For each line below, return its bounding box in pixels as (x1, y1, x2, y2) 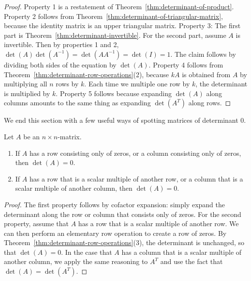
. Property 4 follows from (148, 59, 223, 69)
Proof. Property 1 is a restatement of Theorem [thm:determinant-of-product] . (4, 1, 234, 11)
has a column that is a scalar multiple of (121, 247, 242, 257)
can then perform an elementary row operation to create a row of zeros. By (4, 228, 227, 238)
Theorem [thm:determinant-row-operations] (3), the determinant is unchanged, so (4, 237, 245, 248)
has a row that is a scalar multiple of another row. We (78, 218, 239, 229)
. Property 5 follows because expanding (56, 88, 172, 98)
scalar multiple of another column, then (15, 183, 133, 193)
